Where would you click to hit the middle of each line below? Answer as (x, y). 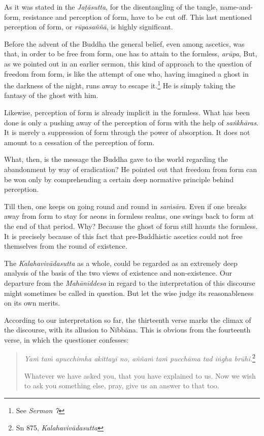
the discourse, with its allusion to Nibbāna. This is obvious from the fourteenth (127, 330)
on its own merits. (32, 303)
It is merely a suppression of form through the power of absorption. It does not (127, 132)
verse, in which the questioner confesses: (67, 339)
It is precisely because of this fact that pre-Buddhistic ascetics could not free (123, 236)
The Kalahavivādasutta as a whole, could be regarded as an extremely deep (121, 263)
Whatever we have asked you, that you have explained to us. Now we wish (140, 375)
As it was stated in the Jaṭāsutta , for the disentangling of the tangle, (111, 7)
